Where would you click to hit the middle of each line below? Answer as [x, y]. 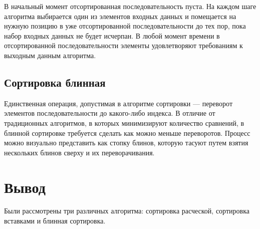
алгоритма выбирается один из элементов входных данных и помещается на [120, 16]
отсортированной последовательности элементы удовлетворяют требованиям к [123, 45]
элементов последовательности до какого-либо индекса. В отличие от [110, 113]
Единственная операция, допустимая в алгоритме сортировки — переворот [118, 103]
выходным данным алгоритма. [50, 55]
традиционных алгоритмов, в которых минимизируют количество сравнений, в [124, 123]
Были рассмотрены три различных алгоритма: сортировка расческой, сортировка [127, 211]
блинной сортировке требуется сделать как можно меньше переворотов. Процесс [127, 133]
